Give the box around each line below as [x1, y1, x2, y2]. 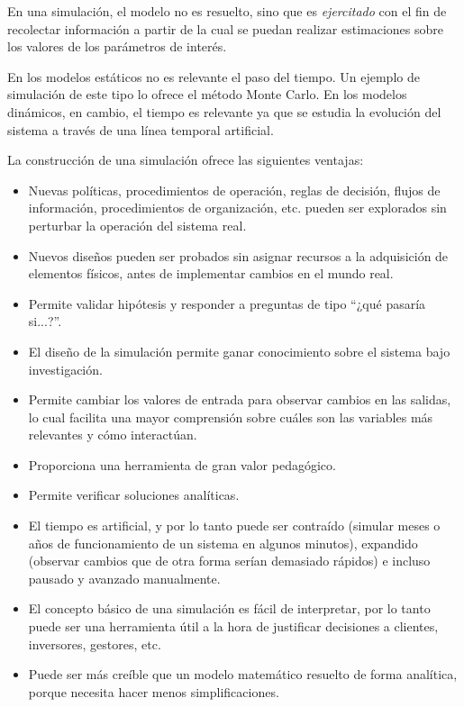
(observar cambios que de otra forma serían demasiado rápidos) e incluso [28, 551, 431, 570]
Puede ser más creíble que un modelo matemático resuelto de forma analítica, [28, 665, 458, 684]
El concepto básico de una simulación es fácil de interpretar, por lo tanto [28, 599, 431, 618]
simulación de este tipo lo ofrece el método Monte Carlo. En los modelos [7, 85, 407, 104]
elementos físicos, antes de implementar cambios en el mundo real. [28, 264, 394, 283]
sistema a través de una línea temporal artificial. [7, 120, 274, 139]
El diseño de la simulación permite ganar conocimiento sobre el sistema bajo [28, 341, 450, 360]
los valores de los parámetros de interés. [7, 37, 227, 56]
